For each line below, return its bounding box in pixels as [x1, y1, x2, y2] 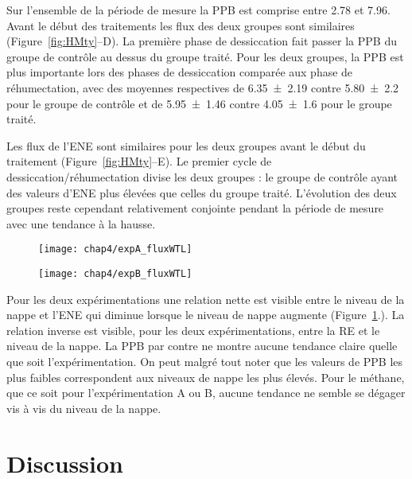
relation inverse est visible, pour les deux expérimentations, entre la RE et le [6, 321, 380, 338]
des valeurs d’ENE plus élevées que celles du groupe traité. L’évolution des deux [6, 184, 397, 201]
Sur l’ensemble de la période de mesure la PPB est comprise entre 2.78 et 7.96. [6, 2, 391, 18]
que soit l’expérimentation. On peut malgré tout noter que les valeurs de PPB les [6, 353, 403, 369]
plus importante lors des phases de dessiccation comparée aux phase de [6, 64, 353, 80]
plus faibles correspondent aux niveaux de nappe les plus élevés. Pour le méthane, [6, 368, 405, 385]
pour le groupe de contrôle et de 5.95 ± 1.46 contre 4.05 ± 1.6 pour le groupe [6, 95, 392, 111]
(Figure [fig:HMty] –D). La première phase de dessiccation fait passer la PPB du [6, 33, 397, 49]
